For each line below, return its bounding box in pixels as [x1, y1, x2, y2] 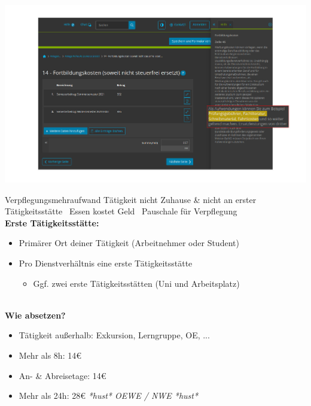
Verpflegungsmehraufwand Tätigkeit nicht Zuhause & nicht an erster [5, 193, 257, 205]
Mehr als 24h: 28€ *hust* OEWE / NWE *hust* [19, 389, 199, 402]
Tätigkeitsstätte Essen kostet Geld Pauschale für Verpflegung [5, 205, 237, 217]
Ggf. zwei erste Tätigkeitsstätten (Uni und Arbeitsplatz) [33, 277, 240, 289]
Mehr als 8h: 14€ [19, 349, 81, 362]
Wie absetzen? [5, 308, 66, 321]
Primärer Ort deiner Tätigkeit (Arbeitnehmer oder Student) [19, 237, 239, 249]
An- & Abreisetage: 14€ [19, 369, 106, 381]
